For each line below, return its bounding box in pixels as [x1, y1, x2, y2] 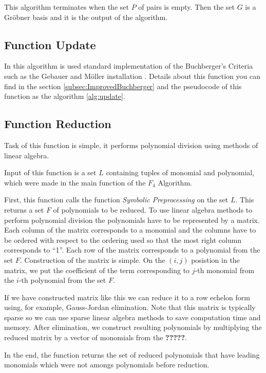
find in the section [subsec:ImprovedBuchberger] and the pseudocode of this [4, 80, 242, 91]
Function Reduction [4, 116, 111, 132]
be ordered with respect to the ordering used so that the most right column [4, 234, 242, 245]
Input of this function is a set [4, 167, 97, 178]
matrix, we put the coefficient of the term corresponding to [4, 264, 190, 275]
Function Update [4, 36, 96, 52]
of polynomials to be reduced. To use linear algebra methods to [53, 204, 253, 215]
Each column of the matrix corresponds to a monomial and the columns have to [4, 224, 256, 235]
